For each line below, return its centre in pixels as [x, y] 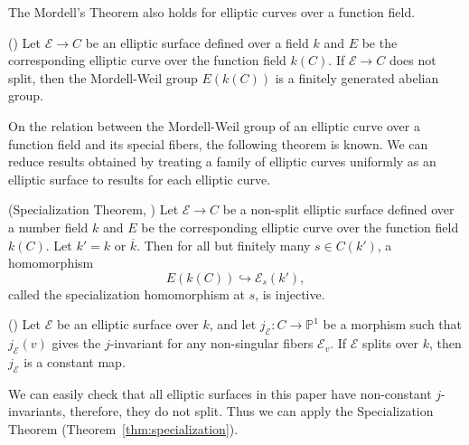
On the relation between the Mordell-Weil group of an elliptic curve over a [214, 125]
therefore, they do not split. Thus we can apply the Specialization [252, 411]
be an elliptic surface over [127, 324]
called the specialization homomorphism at [127, 294]
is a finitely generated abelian [357, 77]
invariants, [37, 411]
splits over [391, 343]
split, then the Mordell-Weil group [103, 77]
